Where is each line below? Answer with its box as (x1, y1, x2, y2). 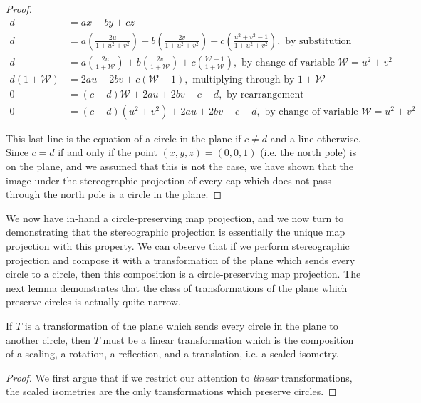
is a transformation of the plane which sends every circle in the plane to (24, 318, 338, 333)
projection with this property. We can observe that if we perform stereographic (6, 238, 350, 253)
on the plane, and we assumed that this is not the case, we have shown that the (6, 158, 354, 173)
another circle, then (6, 332, 91, 347)
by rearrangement (227, 89, 304, 100)
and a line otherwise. (270, 130, 361, 145)
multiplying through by (192, 74, 295, 85)
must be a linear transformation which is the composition (103, 332, 354, 347)
